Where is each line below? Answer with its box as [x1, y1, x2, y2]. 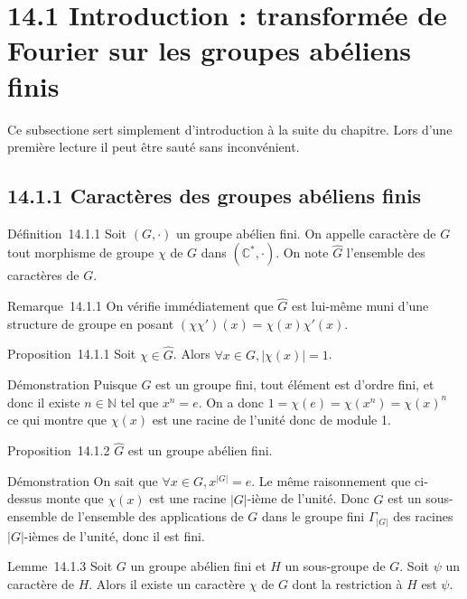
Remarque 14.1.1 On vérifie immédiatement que [7, 296, 274, 315]
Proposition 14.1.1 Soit [7, 344, 136, 363]
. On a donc [198, 392, 264, 411]
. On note [276, 243, 329, 262]
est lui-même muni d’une [291, 296, 429, 315]
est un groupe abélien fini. [127, 441, 273, 460]
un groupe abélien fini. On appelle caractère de [176, 223, 436, 242]
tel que [120, 392, 159, 411]
